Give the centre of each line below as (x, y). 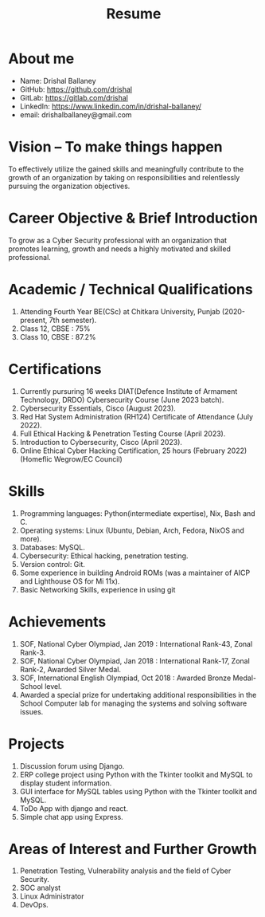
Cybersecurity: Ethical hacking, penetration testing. (104, 556)
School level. (41, 686)
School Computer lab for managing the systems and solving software (133, 703)
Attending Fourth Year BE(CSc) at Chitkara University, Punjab (120, 311)
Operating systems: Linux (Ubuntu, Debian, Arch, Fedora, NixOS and (132, 530)
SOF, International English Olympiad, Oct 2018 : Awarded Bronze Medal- (138, 678)
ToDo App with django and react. (74, 808)
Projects (37, 744)
